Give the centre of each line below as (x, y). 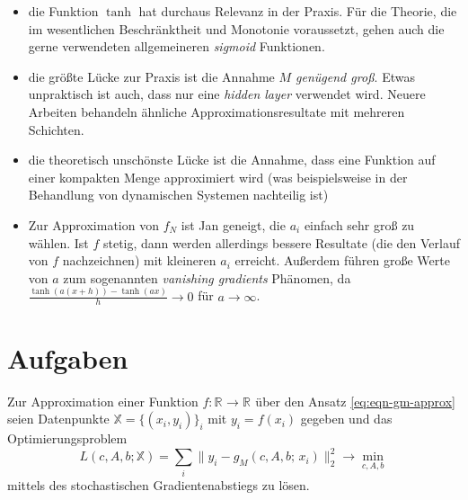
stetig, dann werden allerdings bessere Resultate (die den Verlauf (281, 242)
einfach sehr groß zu (359, 224)
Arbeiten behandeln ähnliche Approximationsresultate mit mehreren (216, 111)
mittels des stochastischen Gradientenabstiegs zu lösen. (159, 484)
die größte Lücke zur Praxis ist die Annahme (151, 76)
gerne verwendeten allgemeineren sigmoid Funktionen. (177, 46)
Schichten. (56, 129)
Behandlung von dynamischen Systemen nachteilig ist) (178, 195)
